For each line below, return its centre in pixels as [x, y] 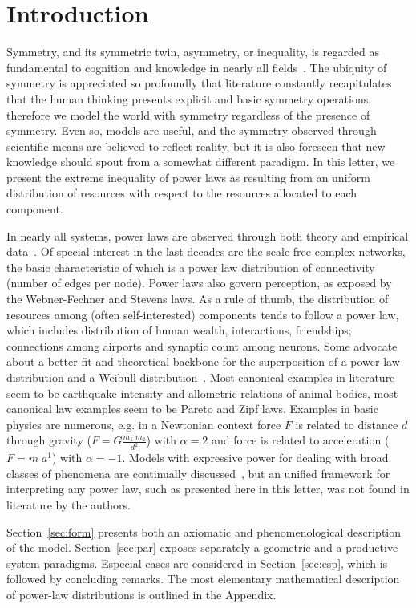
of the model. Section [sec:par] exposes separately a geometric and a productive [202, 547]
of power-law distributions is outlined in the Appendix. [141, 594]
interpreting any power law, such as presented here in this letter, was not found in [208, 489]
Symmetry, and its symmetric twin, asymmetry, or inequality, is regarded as [193, 52]
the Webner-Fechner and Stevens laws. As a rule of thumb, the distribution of [198, 299]
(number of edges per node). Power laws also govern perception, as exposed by [199, 283]
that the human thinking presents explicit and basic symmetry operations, [189, 98]
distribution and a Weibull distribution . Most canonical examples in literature [201, 377]
